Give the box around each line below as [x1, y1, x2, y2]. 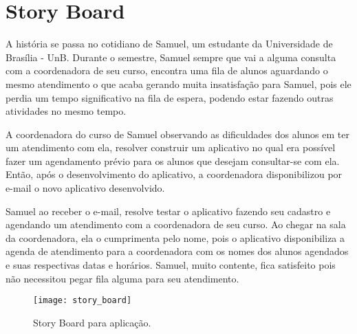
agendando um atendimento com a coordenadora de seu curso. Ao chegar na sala [6, 217, 346, 232]
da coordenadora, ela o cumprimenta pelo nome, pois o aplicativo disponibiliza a [6, 230, 345, 245]
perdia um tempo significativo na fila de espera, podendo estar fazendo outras [6, 90, 334, 104]
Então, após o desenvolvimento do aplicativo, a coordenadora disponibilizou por [6, 167, 343, 181]
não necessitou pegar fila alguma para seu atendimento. [6, 271, 239, 285]
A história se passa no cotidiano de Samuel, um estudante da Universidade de [6, 36, 333, 51]
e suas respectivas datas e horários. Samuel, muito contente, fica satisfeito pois [6, 258, 336, 272]
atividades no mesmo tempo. [6, 104, 127, 118]
